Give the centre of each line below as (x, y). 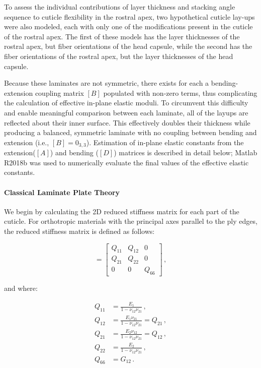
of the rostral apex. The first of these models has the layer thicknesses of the (122, 36)
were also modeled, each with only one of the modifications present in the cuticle (128, 26)
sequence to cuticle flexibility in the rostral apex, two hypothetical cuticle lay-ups (129, 16)
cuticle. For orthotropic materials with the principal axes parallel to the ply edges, (131, 221)
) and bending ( (74, 152)
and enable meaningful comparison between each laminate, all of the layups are (126, 112)
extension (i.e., (27, 142)
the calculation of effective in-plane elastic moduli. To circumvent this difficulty (126, 103)
